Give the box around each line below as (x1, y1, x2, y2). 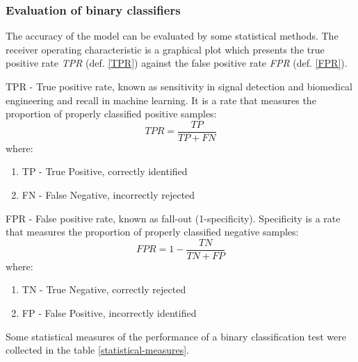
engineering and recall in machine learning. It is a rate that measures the (6, 92, 316, 107)
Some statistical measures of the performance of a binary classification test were (6, 329, 346, 343)
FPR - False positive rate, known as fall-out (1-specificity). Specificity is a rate (6, 211, 341, 225)
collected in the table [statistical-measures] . (6, 343, 190, 357)
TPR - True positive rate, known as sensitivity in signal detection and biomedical (6, 79, 353, 93)
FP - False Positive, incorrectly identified (22, 306, 197, 320)
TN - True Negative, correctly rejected (22, 282, 186, 297)
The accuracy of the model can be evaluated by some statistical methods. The (6, 28, 339, 43)
